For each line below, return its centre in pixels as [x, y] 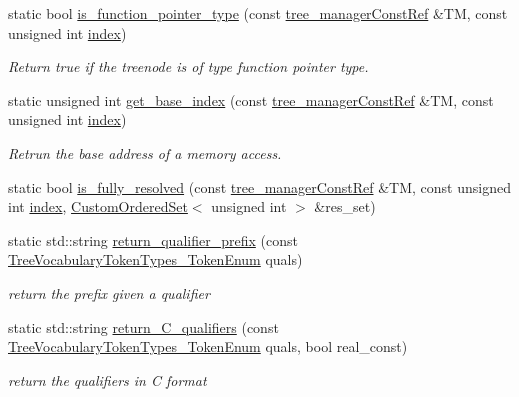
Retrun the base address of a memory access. [145, 152]
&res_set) [345, 206]
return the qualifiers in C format [107, 379]
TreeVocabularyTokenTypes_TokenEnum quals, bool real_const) [208, 346]
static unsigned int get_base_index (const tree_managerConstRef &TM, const [251, 99]
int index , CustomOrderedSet [98, 206]
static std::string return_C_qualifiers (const [143, 326]
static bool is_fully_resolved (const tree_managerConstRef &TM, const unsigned [259, 186]
